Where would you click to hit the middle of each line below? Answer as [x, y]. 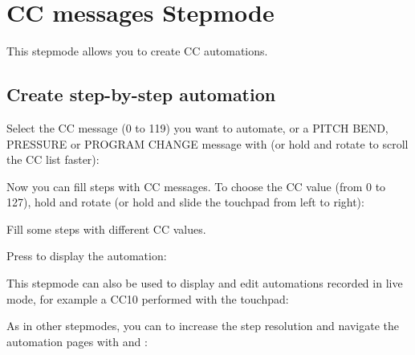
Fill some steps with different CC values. [106, 229]
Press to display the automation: [87, 256]
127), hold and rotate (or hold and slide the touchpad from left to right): [185, 202]
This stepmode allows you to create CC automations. [137, 51]
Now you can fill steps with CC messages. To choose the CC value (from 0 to [196, 186]
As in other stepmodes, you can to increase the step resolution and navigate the [203, 326]
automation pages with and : [77, 341]
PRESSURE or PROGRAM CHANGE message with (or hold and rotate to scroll [207, 143]
